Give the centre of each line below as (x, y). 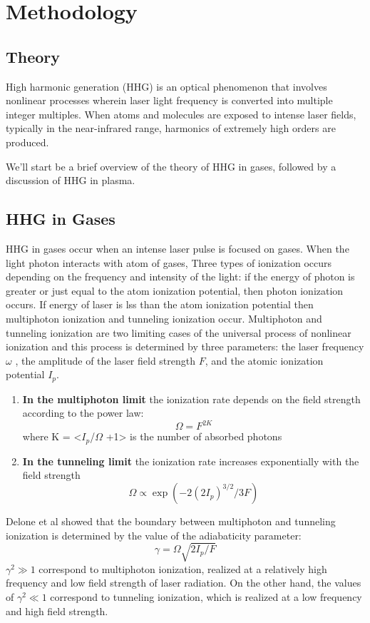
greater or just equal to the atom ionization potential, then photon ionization (175, 290)
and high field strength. (57, 611)
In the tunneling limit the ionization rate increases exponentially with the (191, 461)
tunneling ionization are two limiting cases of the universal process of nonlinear (179, 332)
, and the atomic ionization (264, 360)
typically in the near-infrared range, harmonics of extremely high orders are (171, 128)
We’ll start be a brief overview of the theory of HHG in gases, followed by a (171, 166)
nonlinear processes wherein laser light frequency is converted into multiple (169, 100)
